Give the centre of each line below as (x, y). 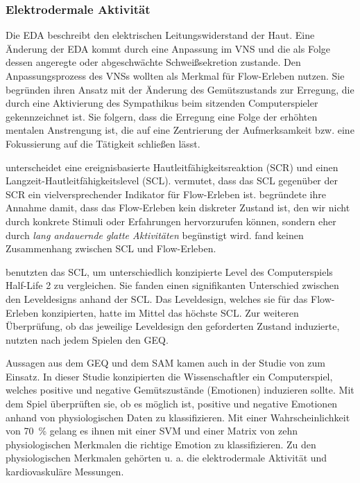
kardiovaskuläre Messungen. (65, 472)
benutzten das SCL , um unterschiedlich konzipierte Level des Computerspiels (169, 271)
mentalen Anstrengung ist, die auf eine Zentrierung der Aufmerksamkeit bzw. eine (180, 130)
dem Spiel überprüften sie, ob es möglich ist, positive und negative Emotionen (172, 404)
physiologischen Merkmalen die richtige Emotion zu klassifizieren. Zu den (161, 444)
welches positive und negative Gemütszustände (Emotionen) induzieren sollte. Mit (180, 390)
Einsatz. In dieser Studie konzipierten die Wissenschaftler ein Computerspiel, (169, 376)
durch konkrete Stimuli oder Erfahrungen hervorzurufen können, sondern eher (171, 221)
